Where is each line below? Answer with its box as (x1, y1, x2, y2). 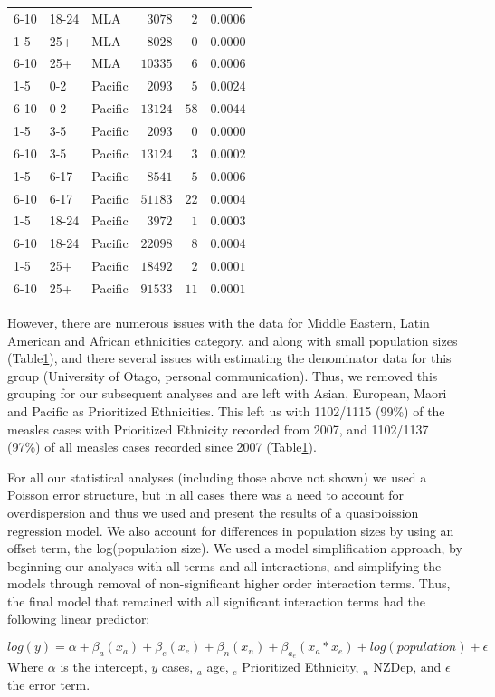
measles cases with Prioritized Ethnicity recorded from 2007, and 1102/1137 (7, 419, 429, 438)
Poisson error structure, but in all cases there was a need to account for (7, 485, 405, 504)
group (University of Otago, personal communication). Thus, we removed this (7, 366, 438, 385)
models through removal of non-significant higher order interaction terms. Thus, (7, 574, 451, 593)
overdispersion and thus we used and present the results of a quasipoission (7, 502, 419, 521)
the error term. (7, 674, 90, 693)
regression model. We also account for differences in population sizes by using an (7, 520, 454, 539)
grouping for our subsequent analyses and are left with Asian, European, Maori (7, 384, 447, 403)
